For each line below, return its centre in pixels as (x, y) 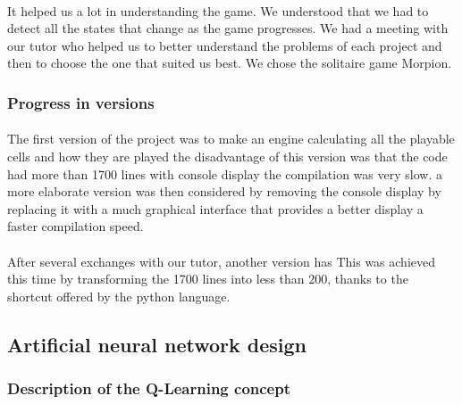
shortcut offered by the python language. (119, 296)
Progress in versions (81, 102)
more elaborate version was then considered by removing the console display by (224, 191)
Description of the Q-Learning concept (149, 388)
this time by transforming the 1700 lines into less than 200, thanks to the (208, 279)
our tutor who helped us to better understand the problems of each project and (225, 45)
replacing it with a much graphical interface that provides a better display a (215, 208)
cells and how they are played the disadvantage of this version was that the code (227, 156)
